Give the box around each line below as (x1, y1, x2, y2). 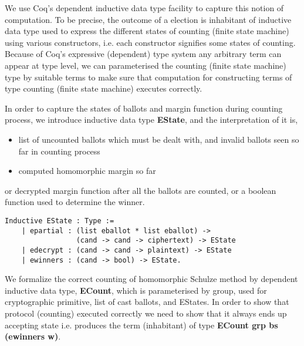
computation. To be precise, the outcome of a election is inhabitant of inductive (5, 13, 292, 25)
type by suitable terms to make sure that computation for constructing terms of (5, 70, 292, 83)
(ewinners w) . (5, 330, 61, 342)
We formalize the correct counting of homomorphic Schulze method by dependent (5, 273, 298, 285)
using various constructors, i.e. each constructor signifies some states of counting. (5, 36, 296, 48)
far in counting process (18, 145, 100, 157)
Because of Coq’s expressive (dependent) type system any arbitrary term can (5, 48, 282, 60)
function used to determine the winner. (5, 196, 145, 208)
